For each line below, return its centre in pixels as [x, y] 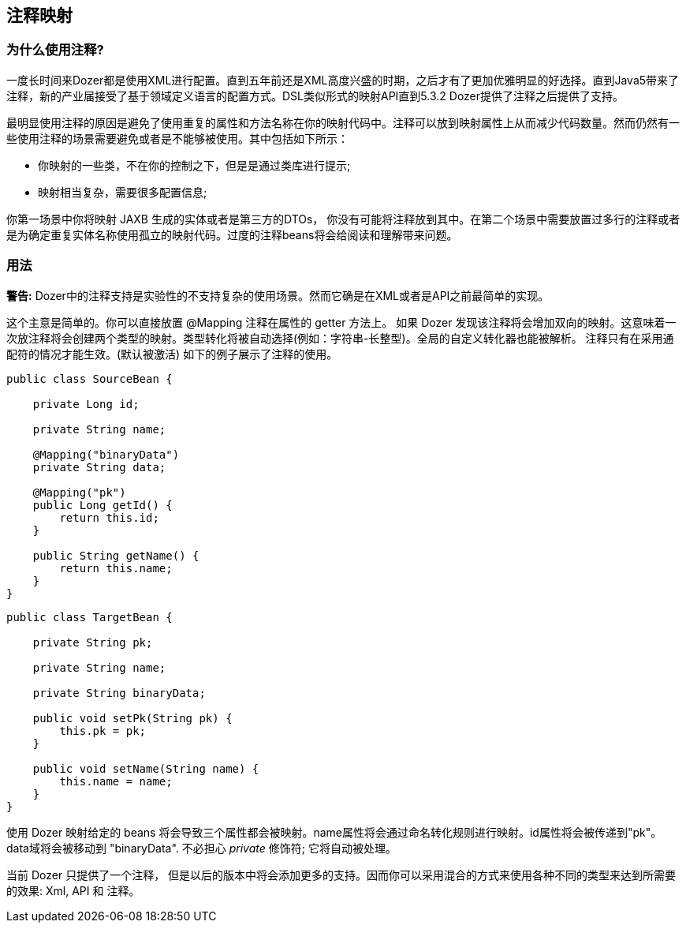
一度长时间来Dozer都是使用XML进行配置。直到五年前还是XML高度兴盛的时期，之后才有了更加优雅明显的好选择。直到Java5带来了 [343, 80]
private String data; [99, 467]
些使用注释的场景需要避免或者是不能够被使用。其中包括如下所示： [177, 138]
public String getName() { [116, 555]
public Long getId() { [103, 505]
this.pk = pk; [103, 730]
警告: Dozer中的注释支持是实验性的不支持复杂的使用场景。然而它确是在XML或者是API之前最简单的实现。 [278, 295]
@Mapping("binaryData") [106, 454]
